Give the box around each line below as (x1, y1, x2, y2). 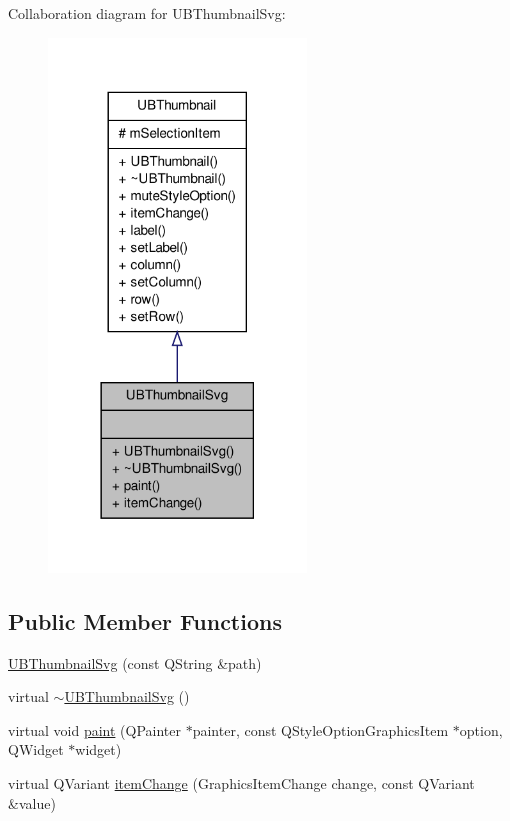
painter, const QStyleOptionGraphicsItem (192, 719, 449, 740)
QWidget (8, 739, 64, 760)
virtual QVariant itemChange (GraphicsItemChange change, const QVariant (8, 772, 475, 793)
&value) (8, 792, 56, 813)
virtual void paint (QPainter (8, 719, 181, 740)
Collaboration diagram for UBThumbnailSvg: (8, 3, 286, 23)
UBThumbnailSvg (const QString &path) (8, 652, 262, 673)
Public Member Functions (8, 605, 282, 636)
